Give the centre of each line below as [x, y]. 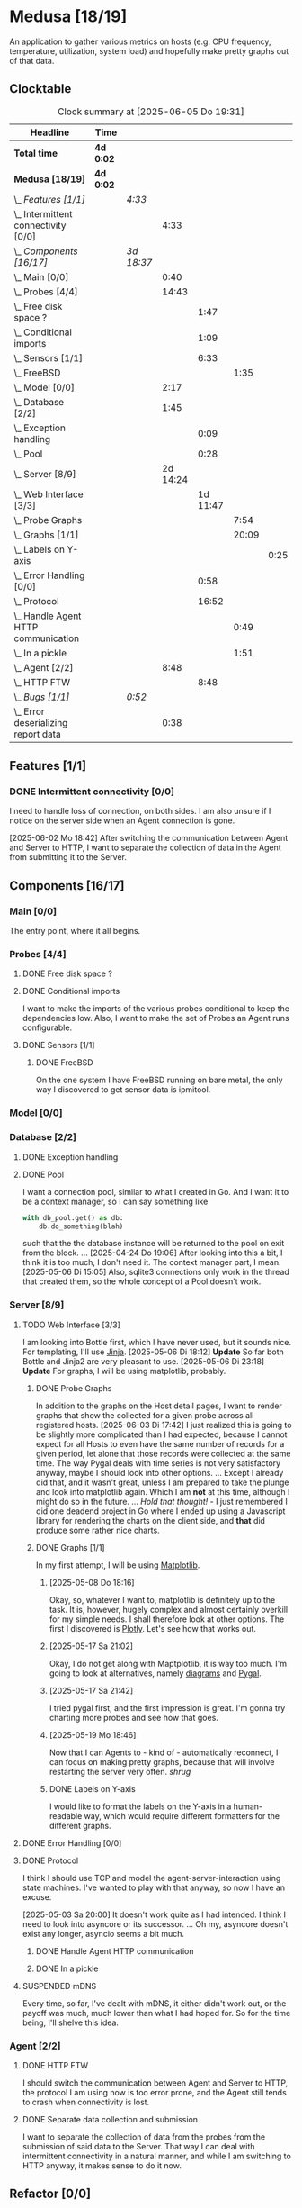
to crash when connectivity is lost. [86, 2102]
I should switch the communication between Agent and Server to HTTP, [155, 2083]
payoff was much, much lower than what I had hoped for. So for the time [156, 2013]
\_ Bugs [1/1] [42, 697]
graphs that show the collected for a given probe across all [145, 1415]
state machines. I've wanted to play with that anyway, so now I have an [154, 1887]
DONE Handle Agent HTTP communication [115, 1950]
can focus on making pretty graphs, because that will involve [162, 1761]
